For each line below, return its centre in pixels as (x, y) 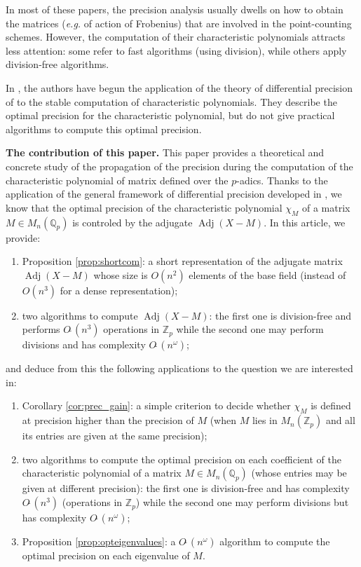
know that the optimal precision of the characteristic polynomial (144, 207)
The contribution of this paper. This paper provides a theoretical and (165, 152)
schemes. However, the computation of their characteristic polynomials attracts (176, 37)
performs (41, 329)
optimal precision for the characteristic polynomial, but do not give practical (170, 115)
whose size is (121, 274)
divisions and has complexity (84, 344)
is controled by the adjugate (132, 222)
